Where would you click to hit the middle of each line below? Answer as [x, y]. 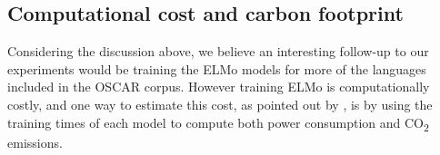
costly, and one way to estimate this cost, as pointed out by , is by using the [220, 104]
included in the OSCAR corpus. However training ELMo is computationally [219, 87]
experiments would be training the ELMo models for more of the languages [217, 68]
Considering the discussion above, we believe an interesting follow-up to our [218, 51]
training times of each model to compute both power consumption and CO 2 [218, 123]
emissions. [35, 142]
